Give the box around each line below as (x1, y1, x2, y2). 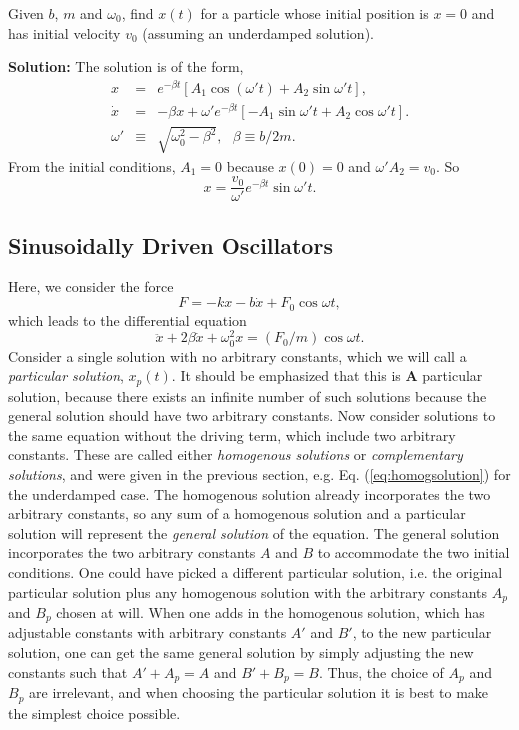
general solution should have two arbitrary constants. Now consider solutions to (8, 405, 496, 426)
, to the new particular (352, 622, 492, 643)
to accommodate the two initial (317, 542, 510, 563)
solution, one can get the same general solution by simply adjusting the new (8, 642, 474, 663)
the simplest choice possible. (8, 702, 181, 723)
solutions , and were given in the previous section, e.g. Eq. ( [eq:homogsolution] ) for (8, 463, 511, 484)
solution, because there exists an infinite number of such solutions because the (8, 385, 487, 406)
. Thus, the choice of (318, 661, 444, 682)
